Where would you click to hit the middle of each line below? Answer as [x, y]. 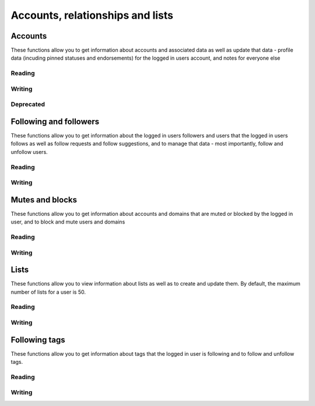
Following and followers [55, 121]
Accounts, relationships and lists [92, 15]
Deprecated [28, 104]
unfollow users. [29, 152]
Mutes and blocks [44, 200]
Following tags [38, 340]
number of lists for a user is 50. [48, 292]
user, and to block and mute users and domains [68, 222]
